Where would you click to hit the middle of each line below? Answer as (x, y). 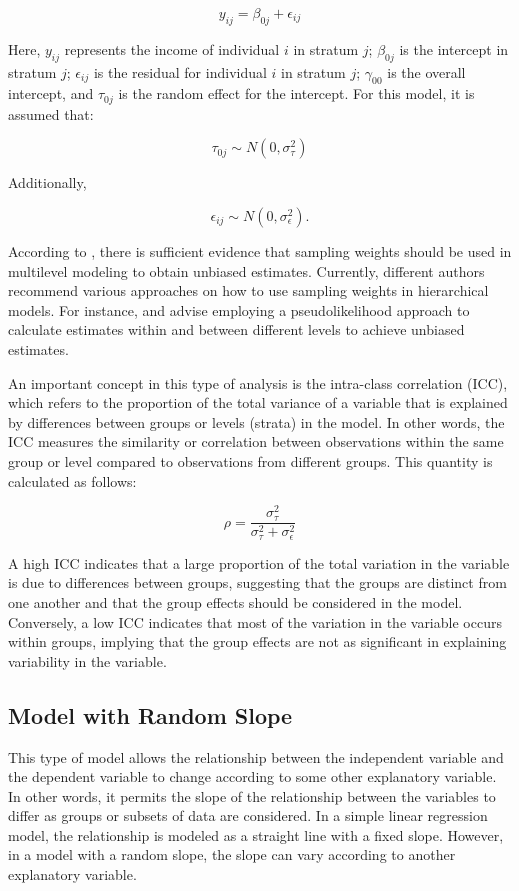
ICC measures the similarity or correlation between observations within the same (256, 441)
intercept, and (51, 93)
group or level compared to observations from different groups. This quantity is (250, 460)
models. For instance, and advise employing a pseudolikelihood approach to (239, 309)
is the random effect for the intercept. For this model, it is (296, 93)
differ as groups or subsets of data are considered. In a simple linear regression (248, 815)
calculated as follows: (72, 480)
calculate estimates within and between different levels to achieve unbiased (236, 329)
